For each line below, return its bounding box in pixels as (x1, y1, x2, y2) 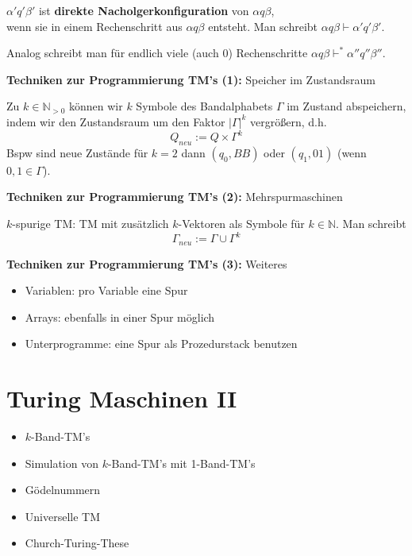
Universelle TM (25, 508, 101, 524)
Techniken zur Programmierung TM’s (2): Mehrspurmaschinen (6, 188, 343, 205)
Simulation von (25, 454, 98, 471)
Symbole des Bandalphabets (136, 98, 273, 114)
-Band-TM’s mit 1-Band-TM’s (107, 454, 256, 471)
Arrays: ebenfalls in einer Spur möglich (25, 308, 215, 325)
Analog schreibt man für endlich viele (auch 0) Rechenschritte (6, 44, 308, 61)
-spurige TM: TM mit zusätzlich (12, 215, 169, 232)
